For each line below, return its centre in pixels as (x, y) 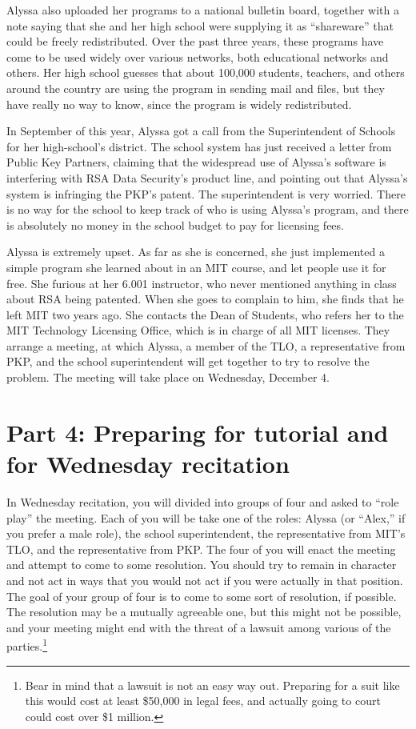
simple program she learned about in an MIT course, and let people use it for (196, 267)
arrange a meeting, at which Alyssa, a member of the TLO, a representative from (206, 345)
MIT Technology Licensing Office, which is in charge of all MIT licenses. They (198, 330)
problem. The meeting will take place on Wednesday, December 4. (168, 377)
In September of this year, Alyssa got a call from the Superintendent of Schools (201, 131)
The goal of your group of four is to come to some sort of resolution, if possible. (202, 596)
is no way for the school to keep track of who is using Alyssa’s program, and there (208, 209)
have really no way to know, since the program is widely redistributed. (179, 104)
